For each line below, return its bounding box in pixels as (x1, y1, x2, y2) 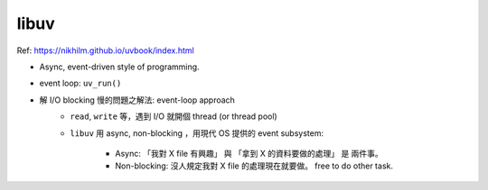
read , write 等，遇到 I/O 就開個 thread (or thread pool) (70, 111, 277, 122)
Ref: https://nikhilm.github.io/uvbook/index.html (16, 45, 194, 56)
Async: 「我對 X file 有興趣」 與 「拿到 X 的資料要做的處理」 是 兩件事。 (115, 148, 383, 158)
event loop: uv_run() (39, 77, 122, 89)
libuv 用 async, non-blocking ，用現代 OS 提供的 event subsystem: (70, 127, 324, 139)
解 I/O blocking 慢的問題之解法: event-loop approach (39, 95, 235, 105)
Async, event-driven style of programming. (39, 61, 200, 72)
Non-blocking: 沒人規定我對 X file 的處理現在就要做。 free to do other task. (115, 160, 393, 171)
